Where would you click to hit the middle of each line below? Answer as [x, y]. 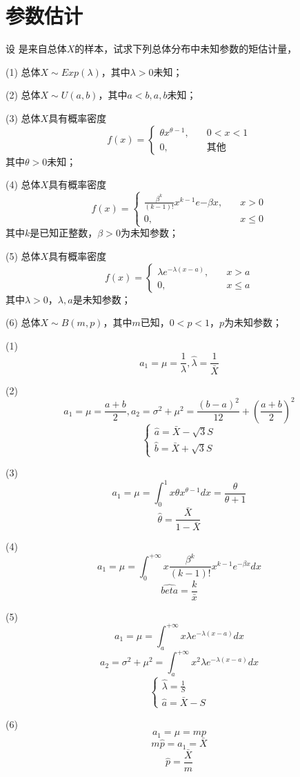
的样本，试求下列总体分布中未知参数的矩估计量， [186, 49]
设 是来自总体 [36, 49]
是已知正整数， [64, 233]
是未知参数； [102, 299]
